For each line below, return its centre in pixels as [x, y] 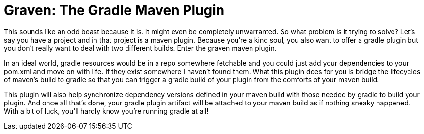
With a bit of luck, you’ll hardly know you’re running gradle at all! [106, 111]
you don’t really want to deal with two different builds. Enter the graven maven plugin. [140, 48]
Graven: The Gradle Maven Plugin [114, 10]
